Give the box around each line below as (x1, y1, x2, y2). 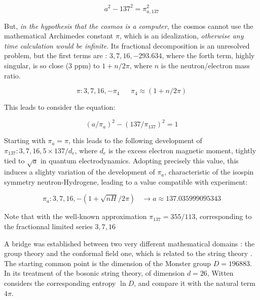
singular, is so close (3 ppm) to (4, 60, 100, 71)
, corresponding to (195, 211, 252, 222)
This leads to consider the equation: (4, 102, 116, 112)
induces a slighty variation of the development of (4, 166, 155, 177)
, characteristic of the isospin (164, 166, 254, 177)
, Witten (207, 268, 234, 278)
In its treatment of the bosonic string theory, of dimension (4, 268, 185, 278)
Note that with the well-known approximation (4, 211, 147, 222)
